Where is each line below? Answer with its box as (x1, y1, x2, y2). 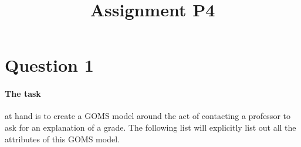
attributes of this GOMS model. (5, 132, 120, 145)
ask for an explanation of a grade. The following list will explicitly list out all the (5, 121, 296, 133)
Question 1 (5, 53, 94, 77)
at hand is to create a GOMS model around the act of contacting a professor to (5, 110, 290, 122)
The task (5, 87, 41, 100)
